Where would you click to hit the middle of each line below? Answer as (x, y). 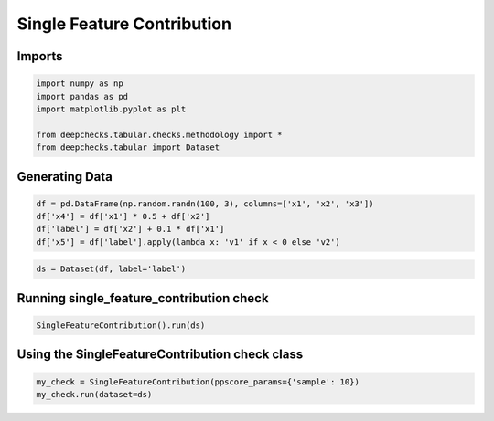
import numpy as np (80, 84)
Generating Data (65, 177)
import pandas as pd (82, 96)
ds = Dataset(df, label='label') (111, 269)
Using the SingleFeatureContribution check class (160, 355)
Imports (40, 56)
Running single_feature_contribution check (143, 298)
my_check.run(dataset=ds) (94, 395)
